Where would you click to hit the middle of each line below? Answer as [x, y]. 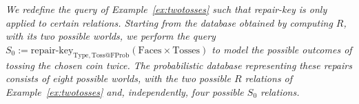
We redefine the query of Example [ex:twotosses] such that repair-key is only [166, 9]
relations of [269, 78]
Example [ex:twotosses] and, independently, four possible [125, 91]
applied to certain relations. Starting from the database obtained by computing [169, 22]
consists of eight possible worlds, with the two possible [118, 78]
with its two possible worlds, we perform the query [111, 36]
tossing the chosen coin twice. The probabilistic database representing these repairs [179, 65]
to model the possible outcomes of [282, 49]
